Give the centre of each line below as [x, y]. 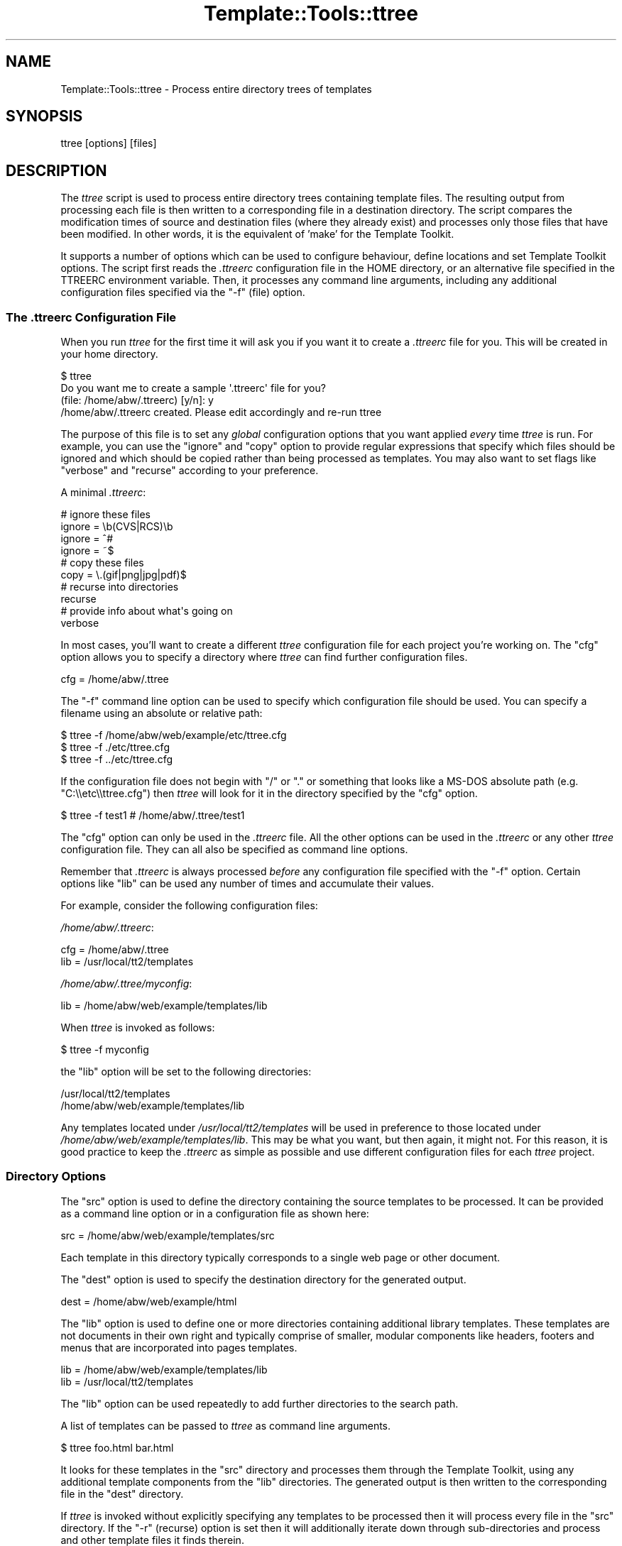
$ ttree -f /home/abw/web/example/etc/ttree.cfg [174, 735]
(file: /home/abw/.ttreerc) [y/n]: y [137, 400]
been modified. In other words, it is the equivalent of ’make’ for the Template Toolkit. [257, 234]
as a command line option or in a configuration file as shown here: [215, 1213]
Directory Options [56, 1177]
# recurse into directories [120, 587]
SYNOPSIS [44, 116]
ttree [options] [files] [109, 143]
